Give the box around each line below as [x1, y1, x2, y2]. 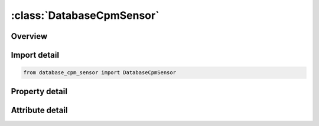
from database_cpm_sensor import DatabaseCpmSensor [23, 69, 177, 76]
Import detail [11, 50, 59, 60]
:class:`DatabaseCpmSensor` [11, 9, 159, 22]
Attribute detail [11, 105, 68, 115]
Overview [11, 31, 48, 41]
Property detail [11, 86, 68, 97]
